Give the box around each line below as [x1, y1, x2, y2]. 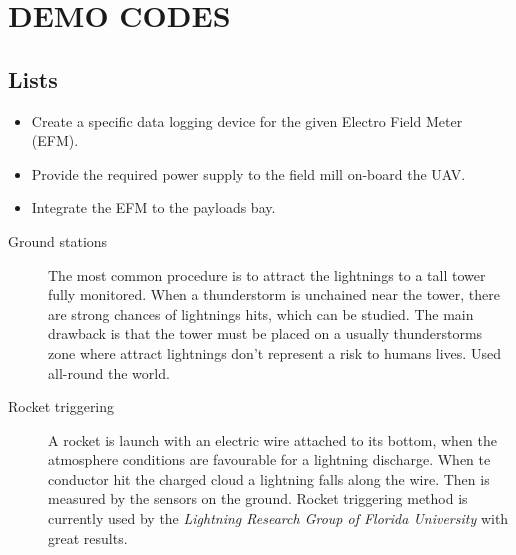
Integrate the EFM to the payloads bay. [31, 197, 276, 218]
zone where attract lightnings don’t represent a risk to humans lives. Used [48, 342, 501, 363]
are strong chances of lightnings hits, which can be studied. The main [48, 303, 474, 324]
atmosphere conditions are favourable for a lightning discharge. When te [48, 449, 491, 470]
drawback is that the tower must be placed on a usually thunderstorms [48, 323, 483, 344]
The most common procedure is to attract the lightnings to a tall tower [48, 264, 486, 285]
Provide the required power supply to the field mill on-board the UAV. [31, 163, 466, 184]
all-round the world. [48, 362, 170, 383]
